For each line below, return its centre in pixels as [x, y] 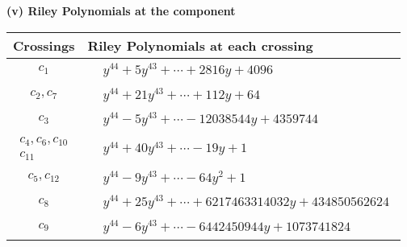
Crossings [44, 45]
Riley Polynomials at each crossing [200, 45]
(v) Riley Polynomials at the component [121, 10]
